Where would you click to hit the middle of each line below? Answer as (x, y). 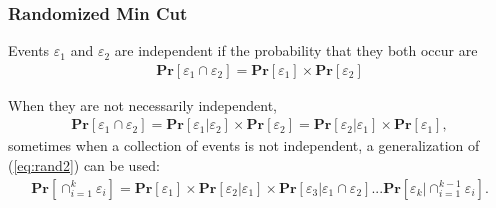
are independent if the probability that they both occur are (296, 50)
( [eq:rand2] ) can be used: (84, 165)
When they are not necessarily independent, (142, 104)
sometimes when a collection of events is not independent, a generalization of (244, 145)
